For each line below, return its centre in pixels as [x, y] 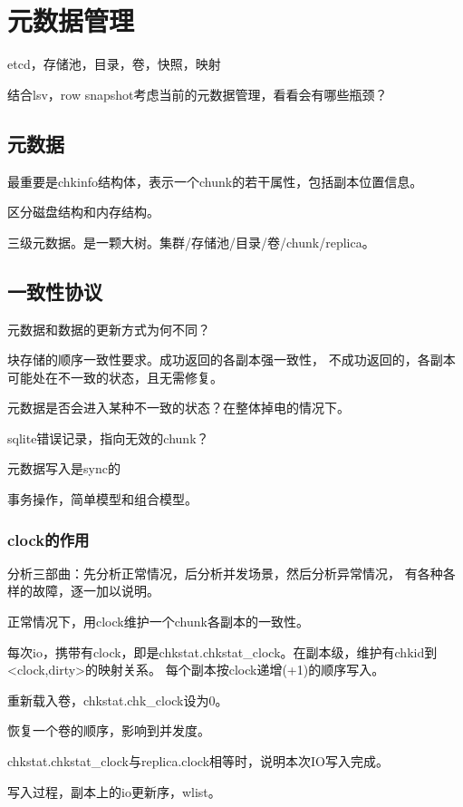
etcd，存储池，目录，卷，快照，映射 [114, 64]
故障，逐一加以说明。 [96, 591]
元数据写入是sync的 [64, 468]
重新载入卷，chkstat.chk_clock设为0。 [118, 700]
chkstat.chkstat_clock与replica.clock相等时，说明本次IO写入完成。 [198, 761]
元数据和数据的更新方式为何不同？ [109, 329]
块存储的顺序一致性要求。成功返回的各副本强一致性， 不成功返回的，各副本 [231, 360]
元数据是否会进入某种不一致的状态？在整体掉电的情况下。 [178, 408]
